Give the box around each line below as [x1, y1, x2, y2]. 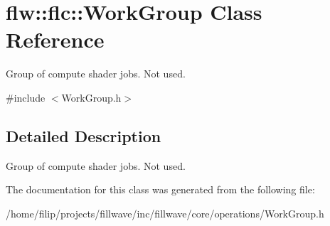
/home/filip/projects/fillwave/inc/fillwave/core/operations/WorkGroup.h [6, 205, 324, 220]
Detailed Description [6, 124, 161, 146]
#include [6, 90, 46, 104]
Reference [6, 25, 105, 54]
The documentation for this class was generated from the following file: [6, 182, 315, 197]
